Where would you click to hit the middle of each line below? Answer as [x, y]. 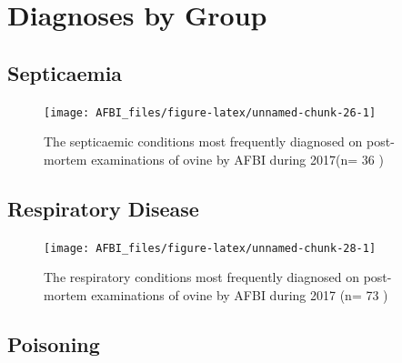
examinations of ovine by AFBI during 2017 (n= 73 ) [240, 294]
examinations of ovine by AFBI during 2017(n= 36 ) [237, 159]
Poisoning [54, 343]
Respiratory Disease [103, 208]
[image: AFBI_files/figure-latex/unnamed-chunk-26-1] [210, 112]
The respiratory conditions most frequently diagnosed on [201, 277]
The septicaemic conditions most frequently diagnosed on [203, 141]
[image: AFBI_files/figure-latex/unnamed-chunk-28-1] [210, 248]
